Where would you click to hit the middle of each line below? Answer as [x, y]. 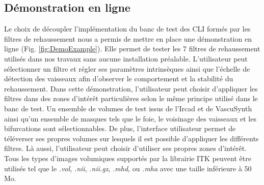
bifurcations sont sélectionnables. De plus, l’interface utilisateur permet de [120, 128]
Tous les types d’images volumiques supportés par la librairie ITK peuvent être [128, 158]
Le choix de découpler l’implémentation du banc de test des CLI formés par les [127, 29]
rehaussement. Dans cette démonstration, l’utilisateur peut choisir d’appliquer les [131, 88]
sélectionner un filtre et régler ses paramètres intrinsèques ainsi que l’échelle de [127, 68]
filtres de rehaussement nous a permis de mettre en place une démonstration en [128, 38]
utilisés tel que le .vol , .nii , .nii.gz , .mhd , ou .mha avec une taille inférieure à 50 [128, 168]
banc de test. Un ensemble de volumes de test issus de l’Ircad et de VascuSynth [128, 108]
